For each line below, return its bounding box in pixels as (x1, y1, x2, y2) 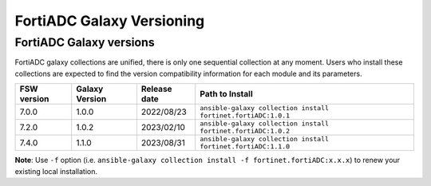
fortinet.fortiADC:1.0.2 (200, 127, 291, 136)
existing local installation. (14, 166, 98, 176)
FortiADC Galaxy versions (14, 35, 155, 49)
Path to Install (200, 89, 253, 100)
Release (140, 84, 172, 95)
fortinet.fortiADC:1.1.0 (200, 142, 291, 151)
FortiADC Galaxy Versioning (14, 12, 205, 30)
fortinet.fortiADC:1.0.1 (200, 112, 291, 120)
